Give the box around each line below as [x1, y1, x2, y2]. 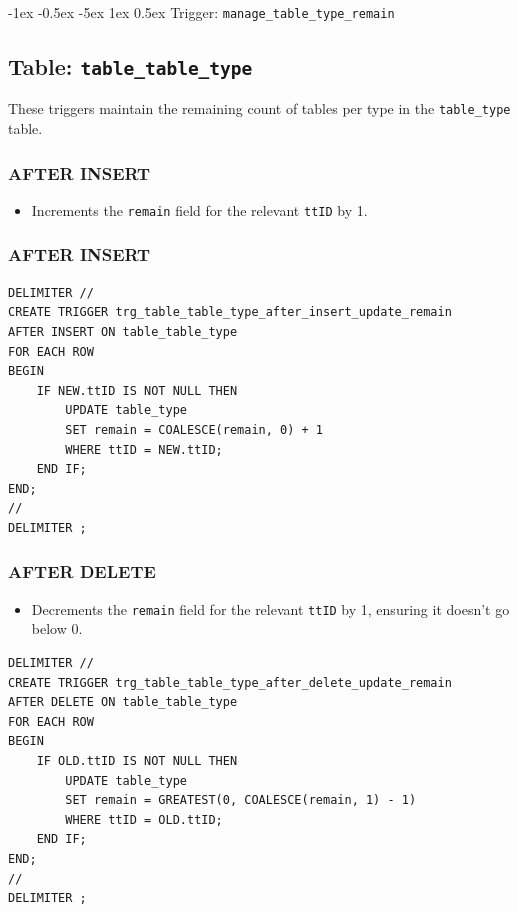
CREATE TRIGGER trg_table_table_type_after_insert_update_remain [8, 305, 452, 320]
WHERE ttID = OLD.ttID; [65, 812, 223, 827]
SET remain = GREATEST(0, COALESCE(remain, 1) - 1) [65, 793, 417, 808]
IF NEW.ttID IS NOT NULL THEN [36, 383, 238, 398]
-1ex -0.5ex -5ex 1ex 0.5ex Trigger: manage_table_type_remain [8, 2, 395, 22]
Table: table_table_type [8, 51, 253, 82]
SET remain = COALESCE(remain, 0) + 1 [65, 422, 323, 437]
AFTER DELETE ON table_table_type [8, 695, 238, 710]
